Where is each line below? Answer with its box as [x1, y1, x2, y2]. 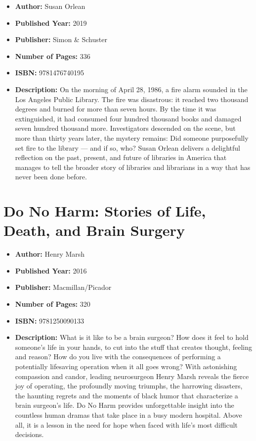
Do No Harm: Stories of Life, [3, 201, 206, 221]
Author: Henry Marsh [15, 249, 85, 259]
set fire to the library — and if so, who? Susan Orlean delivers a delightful [15, 142, 240, 153]
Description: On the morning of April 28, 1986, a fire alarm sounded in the [15, 84, 248, 94]
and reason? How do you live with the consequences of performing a [15, 351, 221, 362]
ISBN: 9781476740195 [15, 67, 85, 78]
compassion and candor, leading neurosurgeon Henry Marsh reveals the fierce [15, 371, 249, 381]
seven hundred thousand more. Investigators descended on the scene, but [15, 123, 236, 133]
